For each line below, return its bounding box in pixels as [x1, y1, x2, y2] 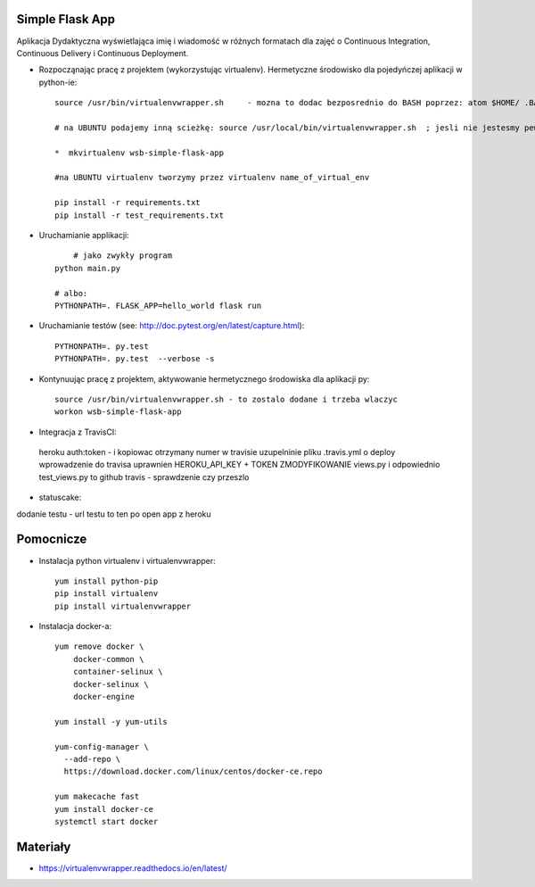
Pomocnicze [16, 532, 87, 547]
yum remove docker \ [54, 642, 144, 651]
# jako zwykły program [72, 251, 173, 261]
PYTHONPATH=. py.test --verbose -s [54, 353, 215, 364]
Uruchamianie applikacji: [38, 229, 129, 240]
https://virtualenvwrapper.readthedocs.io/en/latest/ [38, 862, 227, 874]
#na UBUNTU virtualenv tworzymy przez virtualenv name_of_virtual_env [54, 172, 370, 183]
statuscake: [38, 492, 82, 503]
